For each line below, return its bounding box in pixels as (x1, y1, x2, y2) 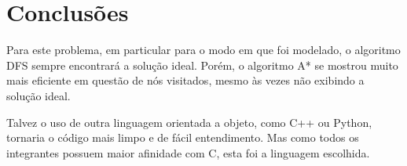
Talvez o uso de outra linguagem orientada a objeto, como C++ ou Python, (6, 114, 372, 130)
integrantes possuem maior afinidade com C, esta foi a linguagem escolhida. (6, 144, 370, 161)
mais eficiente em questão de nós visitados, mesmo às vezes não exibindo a (6, 72, 365, 88)
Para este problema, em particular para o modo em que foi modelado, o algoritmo (6, 41, 401, 58)
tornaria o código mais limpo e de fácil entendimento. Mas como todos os (6, 129, 359, 146)
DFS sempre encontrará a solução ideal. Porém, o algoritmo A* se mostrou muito (6, 56, 398, 73)
